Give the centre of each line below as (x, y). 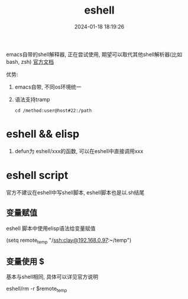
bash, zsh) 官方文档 (30, 61)
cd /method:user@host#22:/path (53, 110)
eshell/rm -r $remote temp (37, 289)
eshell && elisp (43, 134)
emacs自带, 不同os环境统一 (48, 87)
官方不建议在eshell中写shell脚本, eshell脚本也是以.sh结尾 (75, 192)
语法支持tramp (32, 99)
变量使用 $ (25, 261)
